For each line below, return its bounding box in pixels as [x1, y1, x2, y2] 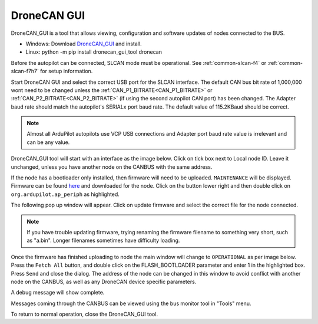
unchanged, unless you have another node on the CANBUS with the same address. [11, 163, 213, 171]
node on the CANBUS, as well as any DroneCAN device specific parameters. [11, 278, 197, 285]
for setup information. [40, 68, 93, 75]
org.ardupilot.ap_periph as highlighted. [11, 191, 120, 198]
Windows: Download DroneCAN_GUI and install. [25, 40, 142, 47]
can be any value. [26, 139, 70, 146]
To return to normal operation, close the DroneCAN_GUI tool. [11, 310, 158, 318]
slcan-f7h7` [11, 68, 39, 75]
